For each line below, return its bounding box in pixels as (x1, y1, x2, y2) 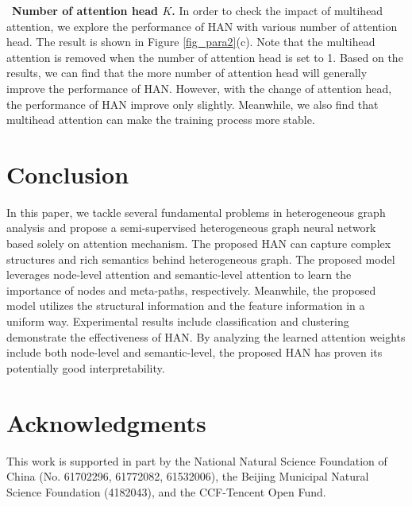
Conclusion (6, 157, 129, 190)
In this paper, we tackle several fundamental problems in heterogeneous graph (6, 203, 386, 220)
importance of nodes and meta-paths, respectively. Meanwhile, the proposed (6, 281, 376, 298)
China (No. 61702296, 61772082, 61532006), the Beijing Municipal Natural (6, 468, 369, 485)
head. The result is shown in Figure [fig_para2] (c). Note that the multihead (6, 33, 375, 50)
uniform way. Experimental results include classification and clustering (6, 313, 349, 330)
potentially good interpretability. (6, 359, 165, 376)
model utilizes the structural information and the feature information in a (6, 297, 365, 314)
